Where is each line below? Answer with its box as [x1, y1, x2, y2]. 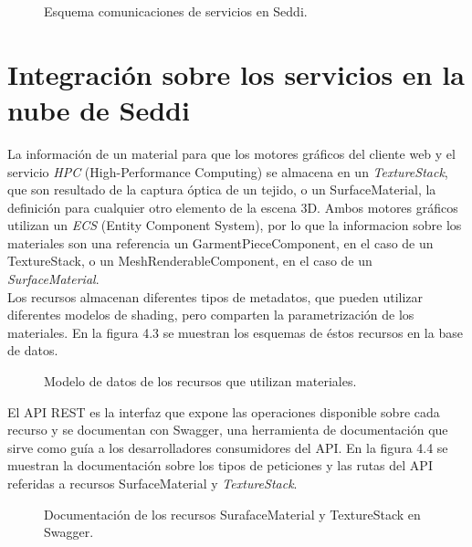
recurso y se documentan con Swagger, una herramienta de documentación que [7, 420, 448, 439]
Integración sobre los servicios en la [7, 55, 465, 92]
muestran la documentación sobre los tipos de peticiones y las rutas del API [7, 456, 433, 475]
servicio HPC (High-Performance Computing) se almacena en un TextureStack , [7, 162, 448, 181]
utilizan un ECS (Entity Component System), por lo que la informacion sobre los [7, 216, 462, 235]
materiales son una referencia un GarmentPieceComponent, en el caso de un [7, 233, 434, 252]
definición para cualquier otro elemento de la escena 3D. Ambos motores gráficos [7, 197, 458, 216]
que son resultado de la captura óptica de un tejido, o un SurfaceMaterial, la [7, 180, 436, 199]
